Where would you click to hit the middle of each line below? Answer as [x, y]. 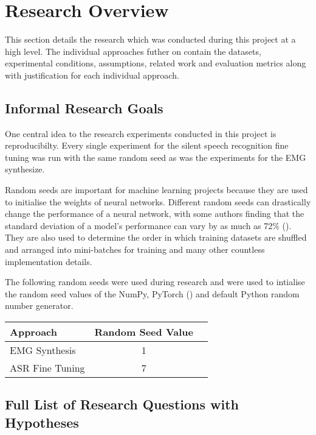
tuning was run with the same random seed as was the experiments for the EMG [156, 157]
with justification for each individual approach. [92, 75]
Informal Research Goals [84, 108]
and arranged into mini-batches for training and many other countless [135, 249]
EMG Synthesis [43, 350]
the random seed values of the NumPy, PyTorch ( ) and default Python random [152, 293]
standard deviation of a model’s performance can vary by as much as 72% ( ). [148, 225]
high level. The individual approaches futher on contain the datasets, [133, 51]
